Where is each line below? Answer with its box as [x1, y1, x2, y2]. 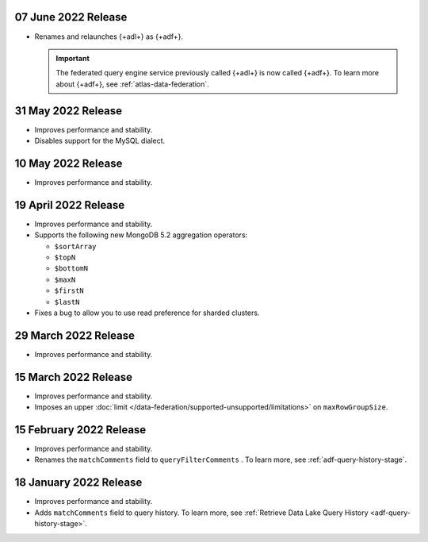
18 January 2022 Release [14, 476, 143, 490]
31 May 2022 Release [14, 104, 123, 117]
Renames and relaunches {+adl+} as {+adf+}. [34, 32, 184, 41]
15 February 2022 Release [14, 423, 147, 436]
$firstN [54, 286, 85, 295]
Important [55, 53, 90, 63]
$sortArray [54, 242, 97, 251]
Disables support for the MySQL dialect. [34, 136, 166, 145]
